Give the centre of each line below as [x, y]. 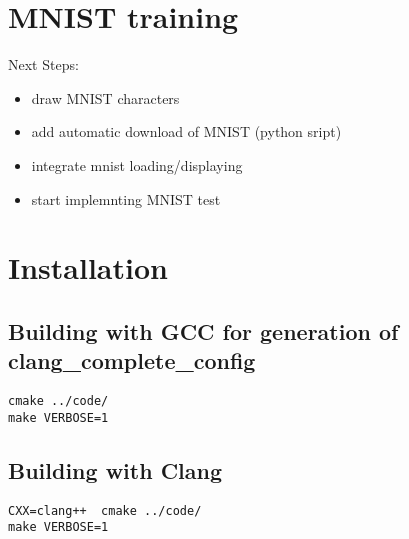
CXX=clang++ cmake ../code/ [105, 510]
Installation [88, 267]
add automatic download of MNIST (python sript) [186, 131]
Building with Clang [115, 469]
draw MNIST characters [105, 97]
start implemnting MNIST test [126, 198]
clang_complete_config [132, 360]
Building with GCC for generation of [203, 330]
